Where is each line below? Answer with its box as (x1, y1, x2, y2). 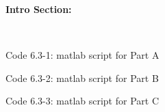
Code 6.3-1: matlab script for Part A (5, 48, 160, 62)
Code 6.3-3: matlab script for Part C (5, 94, 159, 108)
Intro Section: (5, 2, 72, 16)
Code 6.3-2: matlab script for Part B (5, 70, 159, 85)
